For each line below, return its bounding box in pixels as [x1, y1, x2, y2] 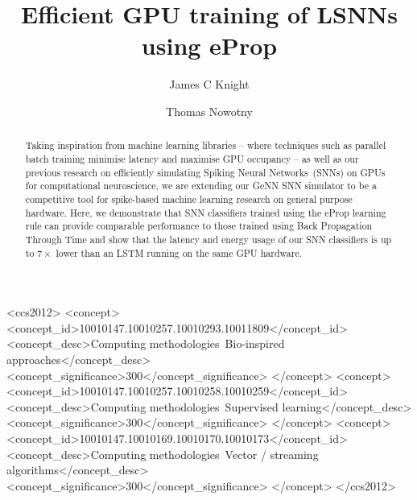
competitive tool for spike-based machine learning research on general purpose [25, 192, 353, 205]
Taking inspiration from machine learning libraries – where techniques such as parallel [25, 138, 386, 152]
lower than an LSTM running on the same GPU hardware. [56, 246, 303, 259]
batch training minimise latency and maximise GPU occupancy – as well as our [25, 151, 359, 165]
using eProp [141, 29, 278, 62]
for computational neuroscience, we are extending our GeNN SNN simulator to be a [25, 179, 377, 192]
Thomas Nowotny [166, 102, 253, 119]
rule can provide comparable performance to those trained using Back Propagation [25, 219, 373, 233]
